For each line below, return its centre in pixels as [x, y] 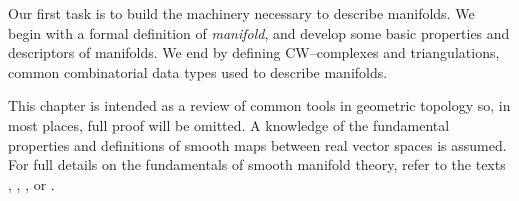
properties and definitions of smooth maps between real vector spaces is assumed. [257, 144]
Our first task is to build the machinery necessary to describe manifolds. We [241, 13]
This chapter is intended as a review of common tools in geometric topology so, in [259, 105]
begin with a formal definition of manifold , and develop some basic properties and [259, 32]
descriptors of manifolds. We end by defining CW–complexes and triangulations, [254, 52]
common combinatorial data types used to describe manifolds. [198, 71]
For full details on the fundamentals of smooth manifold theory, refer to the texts [257, 164]
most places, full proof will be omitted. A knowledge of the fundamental [229, 124]
